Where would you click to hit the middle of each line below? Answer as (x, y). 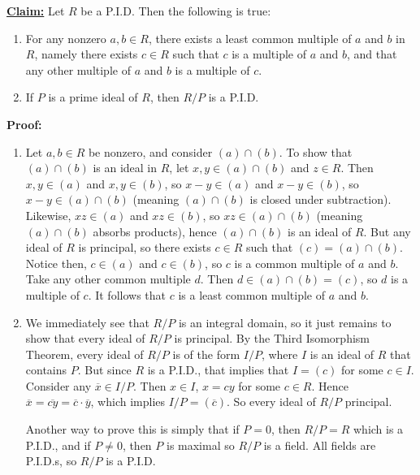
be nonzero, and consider (150, 151)
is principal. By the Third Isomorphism (272, 338)
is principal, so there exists (145, 247)
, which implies (128, 402)
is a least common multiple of (251, 294)
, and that (372, 54)
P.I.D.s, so (51, 461)
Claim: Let (36, 11)
